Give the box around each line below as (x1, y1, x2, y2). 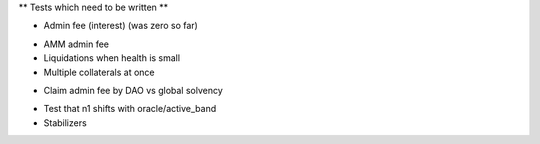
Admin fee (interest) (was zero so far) (43, 20, 199, 32)
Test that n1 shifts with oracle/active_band (43, 103, 217, 115)
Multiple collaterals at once (43, 66, 155, 78)
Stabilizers (43, 116, 87, 129)
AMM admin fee (43, 38, 110, 50)
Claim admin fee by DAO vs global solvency (43, 84, 224, 96)
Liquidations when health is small (43, 52, 180, 64)
